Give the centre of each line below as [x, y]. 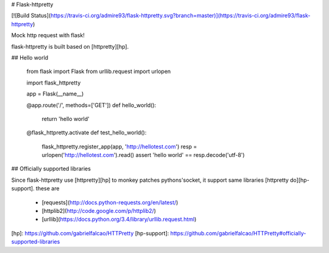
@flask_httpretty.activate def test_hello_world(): [87, 133]
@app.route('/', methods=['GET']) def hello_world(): [91, 105]
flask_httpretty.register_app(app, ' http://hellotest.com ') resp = [119, 147]
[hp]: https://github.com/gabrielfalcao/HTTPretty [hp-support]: [90, 233]
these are [48, 189]
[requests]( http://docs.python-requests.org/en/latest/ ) [110, 202]
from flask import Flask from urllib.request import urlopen [99, 71]
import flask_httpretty [54, 83]
